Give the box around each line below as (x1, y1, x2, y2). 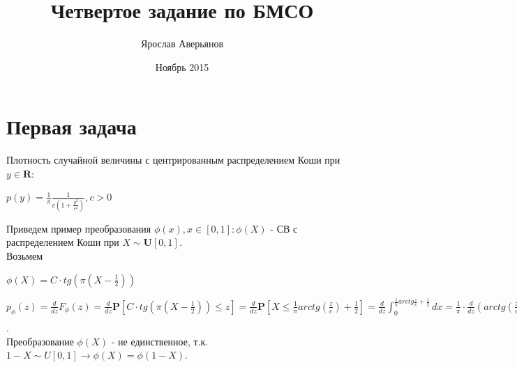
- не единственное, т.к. (111, 334, 209, 348)
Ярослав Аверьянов (140, 36, 224, 51)
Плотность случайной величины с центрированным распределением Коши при (6, 153, 340, 167)
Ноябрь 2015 (155, 59, 209, 74)
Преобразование (6, 334, 74, 348)
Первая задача (6, 112, 137, 141)
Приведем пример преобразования (6, 221, 151, 235)
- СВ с (270, 221, 298, 235)
